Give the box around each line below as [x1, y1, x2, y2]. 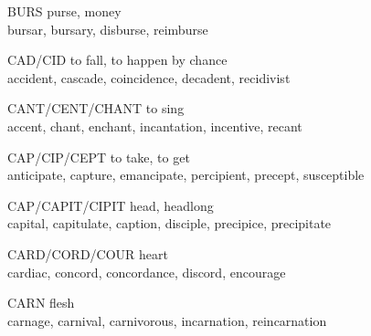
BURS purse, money [7, 2, 122, 20]
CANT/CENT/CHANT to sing [7, 99, 185, 118]
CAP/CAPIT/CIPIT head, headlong [7, 195, 214, 215]
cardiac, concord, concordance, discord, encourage [7, 262, 286, 281]
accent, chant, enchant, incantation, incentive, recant [7, 116, 302, 135]
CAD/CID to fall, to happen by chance [7, 50, 228, 69]
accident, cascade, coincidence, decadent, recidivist [7, 68, 291, 87]
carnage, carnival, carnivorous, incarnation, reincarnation [7, 310, 327, 330]
